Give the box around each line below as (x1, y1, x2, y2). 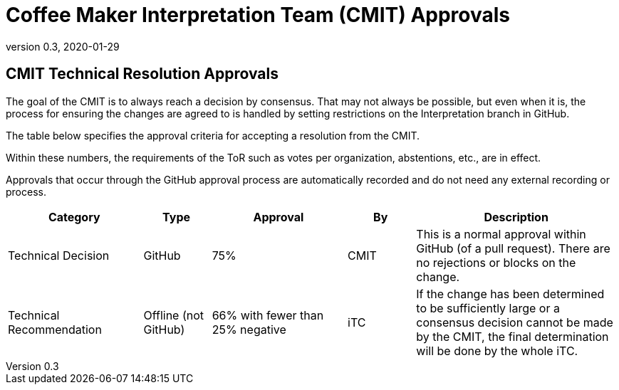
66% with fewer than (212, 307, 324, 322)
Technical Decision (8, 248, 110, 263)
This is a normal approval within (416, 226, 586, 241)
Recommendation (8, 322, 102, 337)
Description (484, 209, 548, 224)
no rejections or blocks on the (416, 255, 576, 270)
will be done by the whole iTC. (416, 343, 578, 358)
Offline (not (143, 307, 204, 322)
